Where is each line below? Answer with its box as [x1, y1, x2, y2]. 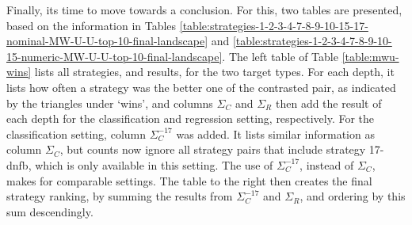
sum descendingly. [6, 203, 93, 219]
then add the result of [275, 94, 382, 111]
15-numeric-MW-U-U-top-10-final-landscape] [6, 48, 223, 64]
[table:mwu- [341, 48, 399, 64]
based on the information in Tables [6, 17, 177, 33]
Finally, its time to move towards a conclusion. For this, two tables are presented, [6, 2, 402, 17]
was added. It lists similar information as [176, 125, 375, 142]
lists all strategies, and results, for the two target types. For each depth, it [34, 63, 395, 80]
